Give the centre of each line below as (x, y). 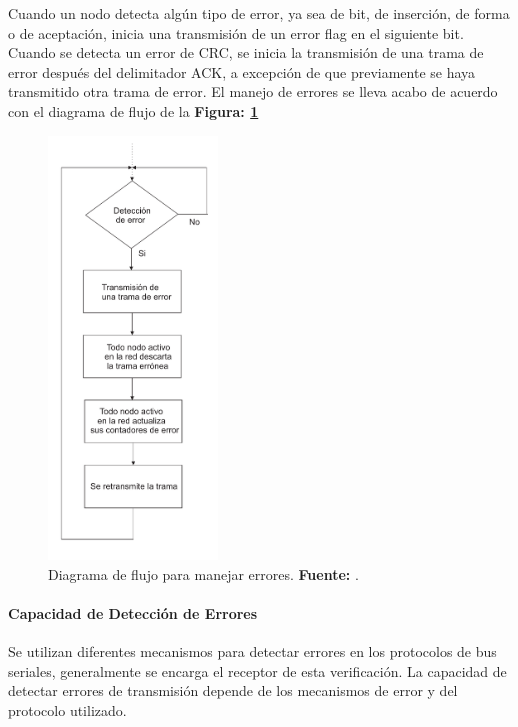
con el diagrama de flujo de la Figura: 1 (133, 110)
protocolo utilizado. (67, 709)
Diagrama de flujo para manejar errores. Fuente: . (203, 573)
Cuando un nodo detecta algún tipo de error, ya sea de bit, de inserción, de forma (259, 13)
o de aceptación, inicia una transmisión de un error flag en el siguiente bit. (236, 32)
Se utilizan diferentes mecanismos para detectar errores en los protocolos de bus (252, 651)
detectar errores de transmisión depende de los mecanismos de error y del (233, 690)
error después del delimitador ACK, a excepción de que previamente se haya (242, 71)
